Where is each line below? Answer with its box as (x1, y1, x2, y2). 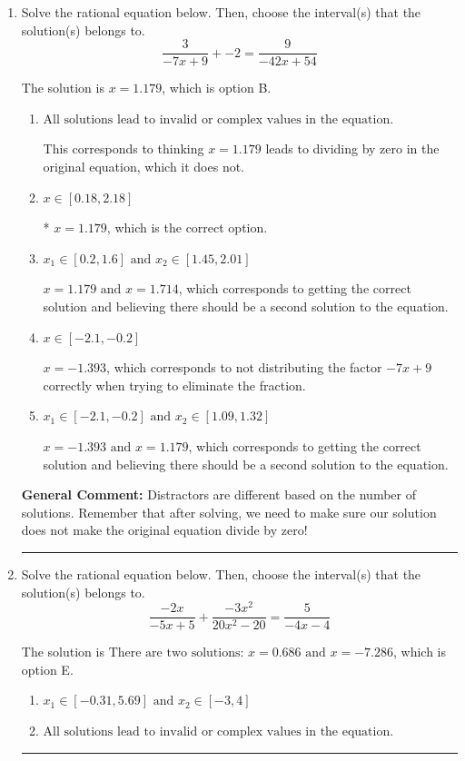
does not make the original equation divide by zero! (21, 520, 308, 539)
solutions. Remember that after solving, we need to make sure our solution (21, 502, 437, 521)
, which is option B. (162, 78, 272, 97)
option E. (21, 659, 74, 678)
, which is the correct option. (106, 218, 268, 237)
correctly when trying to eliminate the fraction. (43, 375, 306, 394)
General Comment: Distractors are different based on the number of (21, 485, 417, 504)
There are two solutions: (108, 647, 244, 660)
